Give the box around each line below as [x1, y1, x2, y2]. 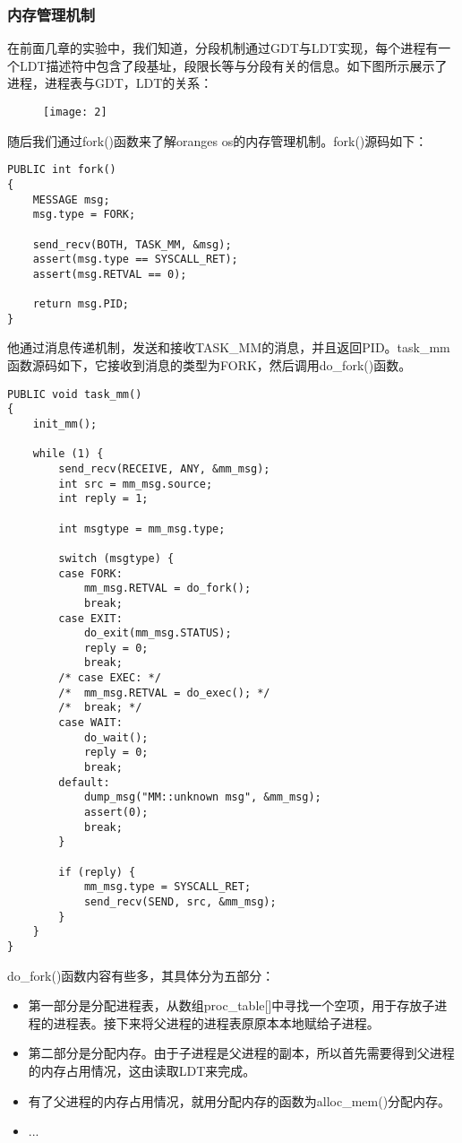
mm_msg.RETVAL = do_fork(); [83, 582, 252, 595]
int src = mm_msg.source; [58, 477, 213, 490]
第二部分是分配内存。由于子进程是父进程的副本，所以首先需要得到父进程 [28, 1043, 455, 1062]
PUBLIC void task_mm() [7, 387, 142, 401]
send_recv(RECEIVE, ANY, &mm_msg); [58, 462, 270, 475]
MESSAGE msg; [32, 193, 110, 206]
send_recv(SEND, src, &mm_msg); [83, 895, 277, 908]
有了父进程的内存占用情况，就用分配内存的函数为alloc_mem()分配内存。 [28, 1091, 451, 1110]
